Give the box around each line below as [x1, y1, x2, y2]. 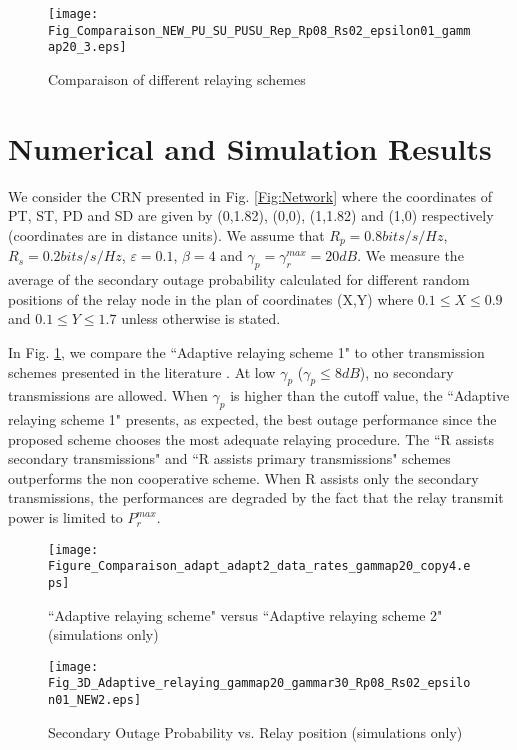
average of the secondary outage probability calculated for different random [8, 269, 470, 290]
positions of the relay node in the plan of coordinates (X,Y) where [8, 288, 414, 309]
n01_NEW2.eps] [48, 693, 142, 708]
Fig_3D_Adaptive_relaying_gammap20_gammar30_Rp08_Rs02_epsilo [48, 676, 471, 691]
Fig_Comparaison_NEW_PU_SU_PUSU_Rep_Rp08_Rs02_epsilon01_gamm [48, 23, 471, 38]
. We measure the [357, 245, 464, 266]
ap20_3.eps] [48, 40, 127, 55]
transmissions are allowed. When [8, 385, 208, 406]
